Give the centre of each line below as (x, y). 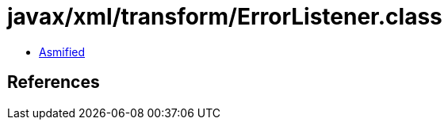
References (54, 82)
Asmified (62, 52)
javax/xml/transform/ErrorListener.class (225, 17)
